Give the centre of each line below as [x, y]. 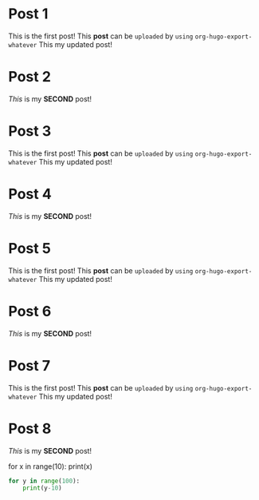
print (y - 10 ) [42, 488]
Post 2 [30, 77]
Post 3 [30, 131]
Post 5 [30, 248]
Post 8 [30, 429]
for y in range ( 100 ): [44, 481]
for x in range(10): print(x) [51, 466]
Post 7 [29, 365]
